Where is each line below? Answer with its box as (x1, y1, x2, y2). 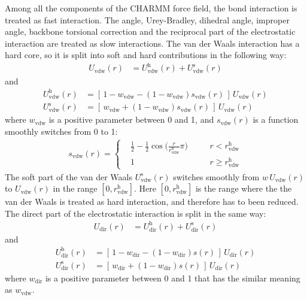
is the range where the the (195, 182, 292, 195)
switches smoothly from (173, 170, 260, 183)
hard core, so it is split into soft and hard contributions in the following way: (5, 49, 287, 61)
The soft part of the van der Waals (5, 170, 132, 183)
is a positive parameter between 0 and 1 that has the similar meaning (45, 271, 300, 284)
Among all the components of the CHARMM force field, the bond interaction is (5, 2, 297, 14)
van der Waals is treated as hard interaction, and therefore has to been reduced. (5, 195, 299, 208)
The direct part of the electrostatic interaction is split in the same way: (5, 207, 266, 219)
